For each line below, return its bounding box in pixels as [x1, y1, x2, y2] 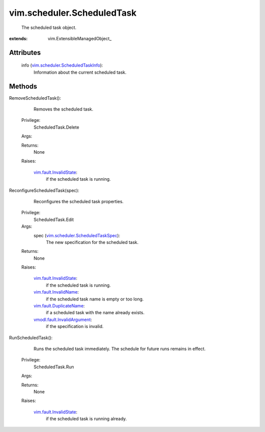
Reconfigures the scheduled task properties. [33, 198, 124, 204]
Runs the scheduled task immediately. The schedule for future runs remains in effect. [33, 346, 206, 351]
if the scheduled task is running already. [46, 416, 127, 422]
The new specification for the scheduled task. [46, 239, 139, 245]
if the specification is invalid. [46, 324, 104, 329]
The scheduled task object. [21, 25, 77, 30]
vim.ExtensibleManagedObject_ [48, 35, 112, 41]
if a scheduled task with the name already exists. [46, 310, 145, 316]
